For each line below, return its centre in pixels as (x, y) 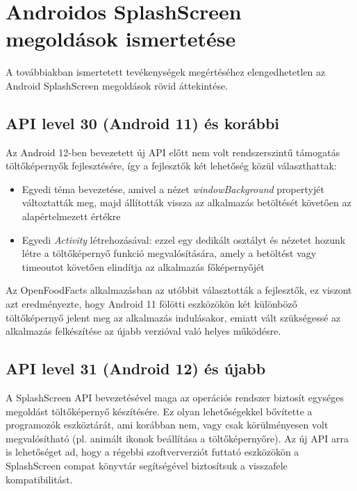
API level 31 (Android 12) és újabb (136, 368)
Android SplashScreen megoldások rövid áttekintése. (117, 85)
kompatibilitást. (39, 479)
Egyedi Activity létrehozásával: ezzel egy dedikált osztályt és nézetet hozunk (184, 239)
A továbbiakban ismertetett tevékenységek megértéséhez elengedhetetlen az (166, 72)
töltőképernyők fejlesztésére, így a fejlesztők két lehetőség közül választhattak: (171, 166)
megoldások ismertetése (121, 39)
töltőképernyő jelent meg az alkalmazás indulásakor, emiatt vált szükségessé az (173, 317)
